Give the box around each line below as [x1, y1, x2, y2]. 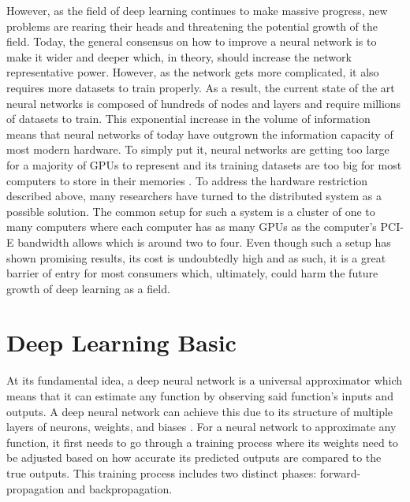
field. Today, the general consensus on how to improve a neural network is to [6, 33, 377, 50]
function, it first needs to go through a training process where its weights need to [6, 433, 398, 450]
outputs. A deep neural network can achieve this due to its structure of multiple [6, 403, 393, 419]
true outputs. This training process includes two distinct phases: [6, 464, 317, 481]
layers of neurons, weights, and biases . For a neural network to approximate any [6, 418, 397, 435]
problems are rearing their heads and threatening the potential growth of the [6, 17, 378, 34]
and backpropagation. [67, 480, 173, 496]
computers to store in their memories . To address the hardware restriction [6, 172, 368, 188]
